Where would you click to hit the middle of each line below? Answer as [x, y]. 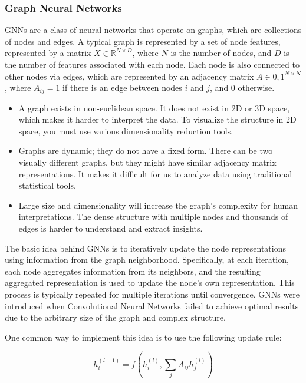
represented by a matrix [48, 53]
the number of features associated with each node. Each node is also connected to [152, 64]
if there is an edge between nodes [122, 88]
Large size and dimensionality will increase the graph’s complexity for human [158, 205]
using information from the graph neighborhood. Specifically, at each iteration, [147, 260]
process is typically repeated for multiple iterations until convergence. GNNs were [152, 294]
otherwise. [256, 88]
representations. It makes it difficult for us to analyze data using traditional [155, 174]
